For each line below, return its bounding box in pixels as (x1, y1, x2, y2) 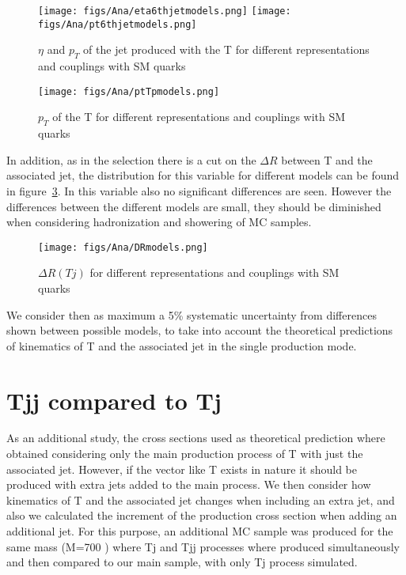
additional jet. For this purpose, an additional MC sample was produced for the (6, 523, 393, 539)
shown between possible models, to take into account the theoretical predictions (6, 322, 393, 339)
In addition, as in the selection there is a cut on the (6, 151, 256, 168)
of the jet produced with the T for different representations (83, 41, 370, 58)
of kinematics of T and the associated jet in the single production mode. (6, 337, 357, 354)
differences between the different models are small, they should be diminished (6, 198, 381, 214)
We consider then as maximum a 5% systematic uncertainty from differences (6, 306, 377, 323)
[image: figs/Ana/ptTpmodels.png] (38, 85, 220, 97)
